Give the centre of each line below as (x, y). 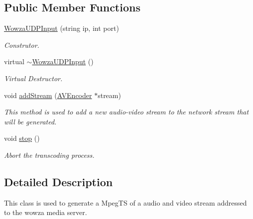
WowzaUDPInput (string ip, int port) (62, 28)
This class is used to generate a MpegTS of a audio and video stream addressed (126, 202)
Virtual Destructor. (33, 78)
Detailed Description (59, 181)
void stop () (22, 138)
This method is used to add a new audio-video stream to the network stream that (126, 112)
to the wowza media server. (46, 212)
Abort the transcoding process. (49, 155)
